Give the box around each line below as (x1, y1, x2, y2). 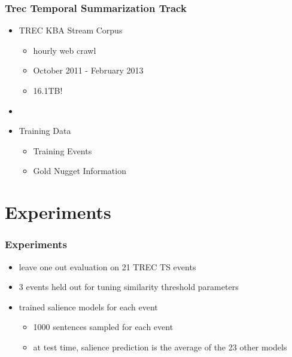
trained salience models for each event (19, 300, 158, 313)
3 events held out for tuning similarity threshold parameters (19, 280, 239, 293)
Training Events (33, 144, 92, 157)
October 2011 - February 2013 (33, 64, 144, 77)
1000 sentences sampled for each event (33, 321, 174, 333)
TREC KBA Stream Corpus (19, 24, 123, 36)
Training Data (19, 124, 71, 137)
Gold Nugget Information (33, 164, 126, 177)
